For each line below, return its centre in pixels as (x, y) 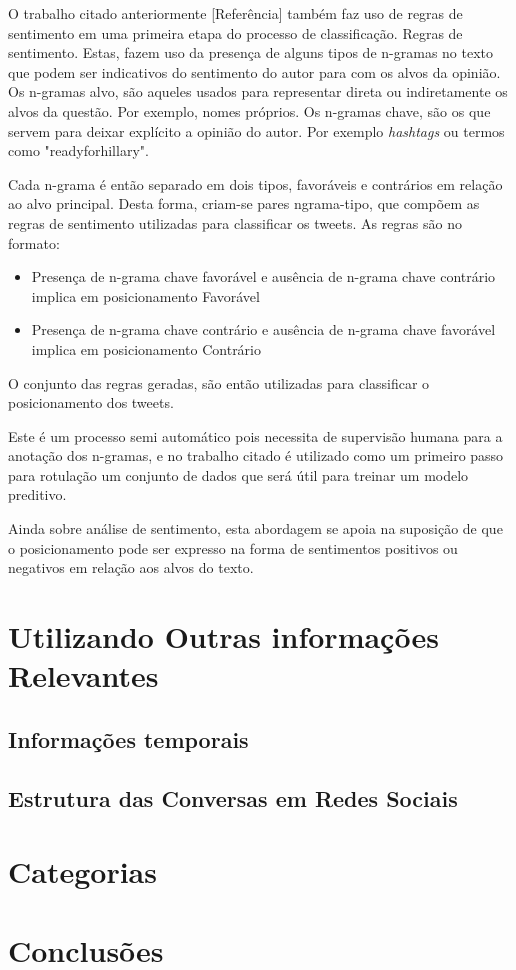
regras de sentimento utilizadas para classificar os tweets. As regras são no (235, 222)
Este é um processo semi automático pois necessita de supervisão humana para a (255, 435)
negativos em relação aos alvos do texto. (131, 567)
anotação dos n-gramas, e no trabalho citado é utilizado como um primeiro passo (256, 455)
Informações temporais (128, 738)
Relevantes (83, 675)
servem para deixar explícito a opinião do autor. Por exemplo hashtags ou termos (256, 130)
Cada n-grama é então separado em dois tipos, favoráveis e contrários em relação (255, 183)
